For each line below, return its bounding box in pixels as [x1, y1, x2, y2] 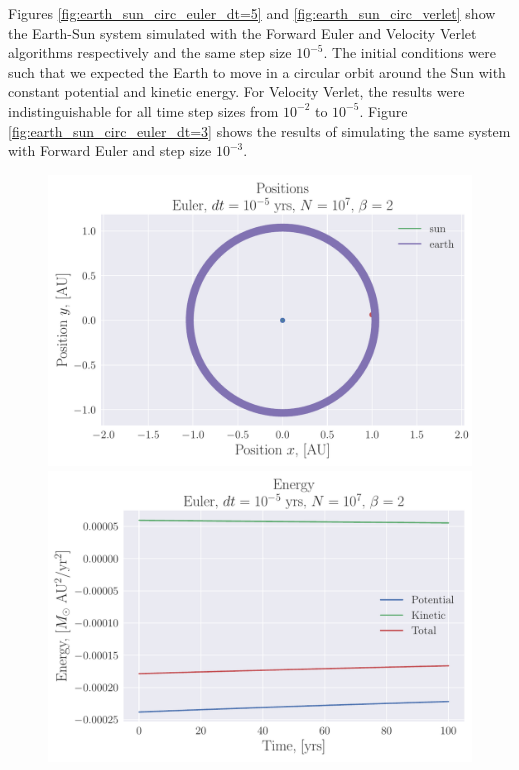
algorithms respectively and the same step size [8, 42, 292, 63]
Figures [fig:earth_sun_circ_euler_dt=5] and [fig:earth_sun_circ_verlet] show [8, 3, 496, 23]
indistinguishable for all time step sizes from [8, 100, 279, 121]
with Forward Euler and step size [8, 140, 212, 161]
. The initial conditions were [323, 42, 496, 63]
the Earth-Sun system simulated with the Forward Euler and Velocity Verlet [8, 22, 477, 43]
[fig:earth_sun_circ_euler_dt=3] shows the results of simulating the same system [8, 120, 511, 141]
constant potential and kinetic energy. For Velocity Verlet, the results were [8, 81, 465, 102]
